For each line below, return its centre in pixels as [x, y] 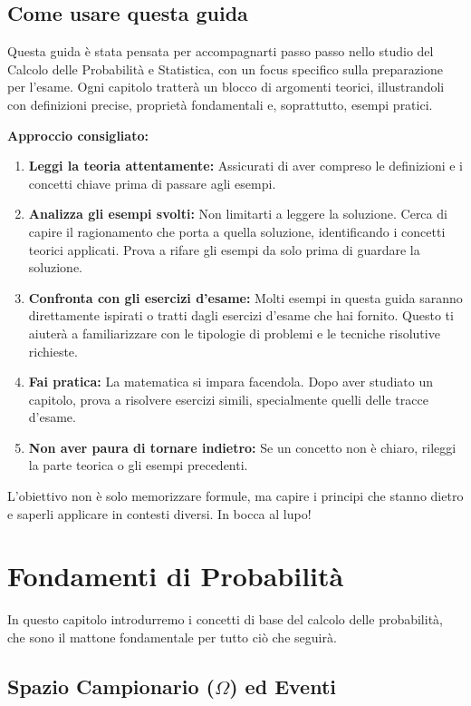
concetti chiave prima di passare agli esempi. [152, 183]
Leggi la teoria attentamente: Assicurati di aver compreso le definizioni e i [245, 166]
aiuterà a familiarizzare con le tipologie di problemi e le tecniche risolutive [234, 333]
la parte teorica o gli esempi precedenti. [138, 465]
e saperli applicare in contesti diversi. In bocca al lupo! [159, 513]
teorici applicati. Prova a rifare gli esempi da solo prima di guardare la [224, 249]
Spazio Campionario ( [111, 686]
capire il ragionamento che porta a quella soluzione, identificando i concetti [237, 231]
